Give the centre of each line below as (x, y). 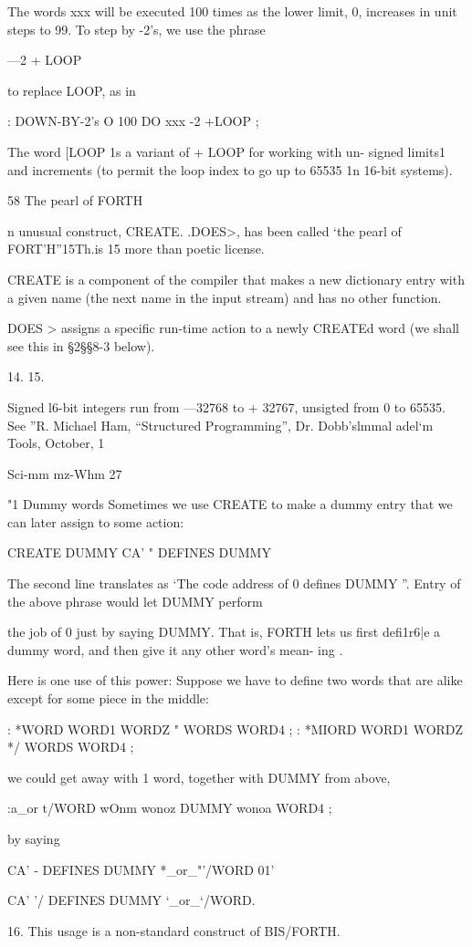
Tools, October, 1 (56, 443)
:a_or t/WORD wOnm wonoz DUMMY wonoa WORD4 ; (170, 808)
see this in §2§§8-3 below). (81, 345)
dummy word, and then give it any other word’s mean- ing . (175, 649)
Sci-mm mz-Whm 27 (65, 473)
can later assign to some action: (96, 521)
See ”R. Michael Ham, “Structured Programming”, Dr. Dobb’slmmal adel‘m (220, 425)
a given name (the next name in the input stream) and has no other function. (225, 297)
